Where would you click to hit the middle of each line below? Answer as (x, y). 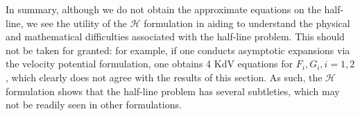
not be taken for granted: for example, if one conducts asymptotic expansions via (178, 50)
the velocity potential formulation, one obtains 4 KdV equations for (149, 64)
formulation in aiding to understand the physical (247, 23)
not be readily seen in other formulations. (94, 105)
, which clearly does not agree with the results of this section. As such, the (164, 77)
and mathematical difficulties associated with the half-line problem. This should (175, 36)
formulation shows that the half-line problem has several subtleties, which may (173, 91)
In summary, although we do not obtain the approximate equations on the (163, 9)
